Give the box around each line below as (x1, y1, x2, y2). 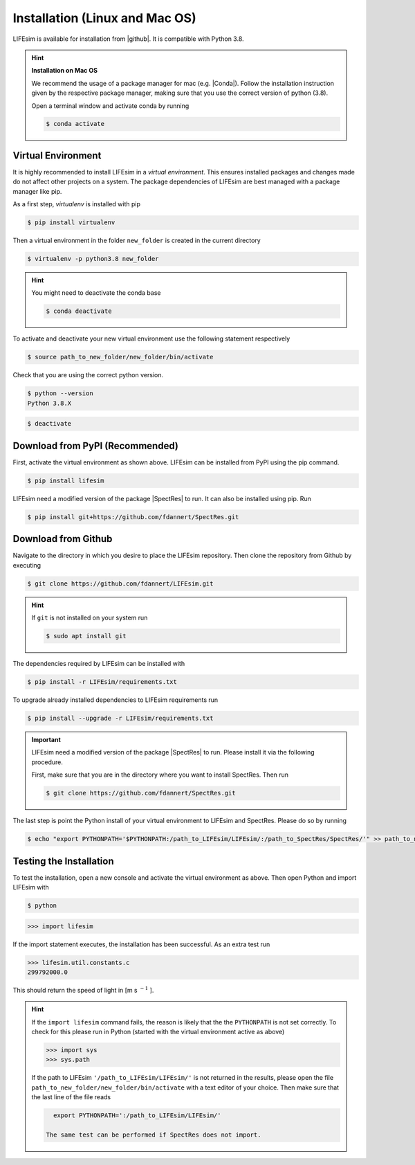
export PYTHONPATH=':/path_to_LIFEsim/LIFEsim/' (53, 1112, 221, 1119)
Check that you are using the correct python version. (12, 371, 164, 379)
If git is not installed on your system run (31, 613, 148, 622)
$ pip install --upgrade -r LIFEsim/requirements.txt (27, 714, 214, 722)
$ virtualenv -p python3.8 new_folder (27, 255, 159, 263)
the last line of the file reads (31, 1093, 111, 1101)
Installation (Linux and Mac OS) (12, 10, 196, 26)
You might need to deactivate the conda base (31, 289, 161, 297)
